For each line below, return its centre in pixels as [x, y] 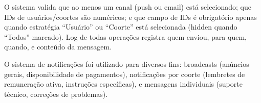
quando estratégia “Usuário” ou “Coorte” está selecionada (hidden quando [121, 27]
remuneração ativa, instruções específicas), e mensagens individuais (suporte [123, 84]
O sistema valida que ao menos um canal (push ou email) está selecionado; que [128, 7]
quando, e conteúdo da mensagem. [58, 47]
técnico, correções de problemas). [56, 94]
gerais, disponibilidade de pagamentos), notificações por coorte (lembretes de [125, 74]
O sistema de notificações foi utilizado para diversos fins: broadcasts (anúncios [127, 63]
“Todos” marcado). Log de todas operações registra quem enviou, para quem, [125, 36]
